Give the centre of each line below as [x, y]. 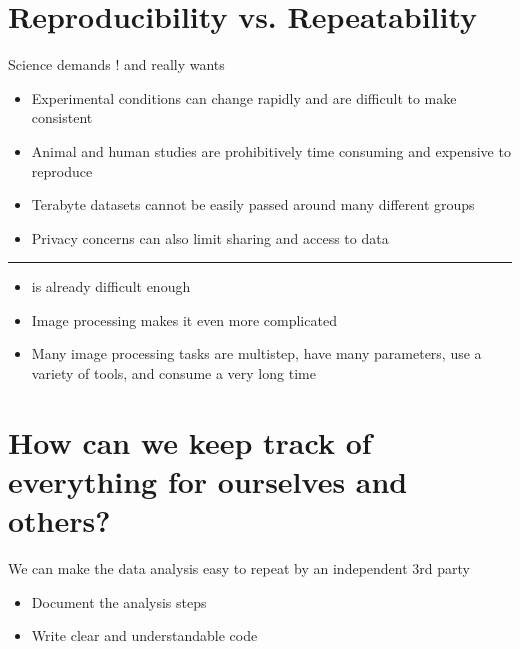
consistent [62, 117]
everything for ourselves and [208, 481]
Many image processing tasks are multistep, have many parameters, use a [256, 353]
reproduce [62, 170]
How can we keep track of [190, 441]
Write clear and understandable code [144, 635]
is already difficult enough [111, 286]
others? [59, 520]
